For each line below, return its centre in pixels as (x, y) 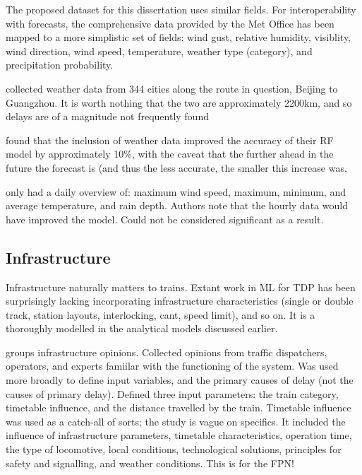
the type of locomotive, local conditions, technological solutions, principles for (174, 449)
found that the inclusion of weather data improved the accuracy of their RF (170, 140)
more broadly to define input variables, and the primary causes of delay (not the (180, 380)
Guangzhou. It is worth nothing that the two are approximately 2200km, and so (179, 102)
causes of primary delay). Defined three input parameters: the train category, (172, 393)
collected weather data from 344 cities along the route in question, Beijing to (172, 88)
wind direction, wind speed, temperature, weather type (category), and (159, 51)
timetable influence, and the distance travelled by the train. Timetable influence (179, 407)
